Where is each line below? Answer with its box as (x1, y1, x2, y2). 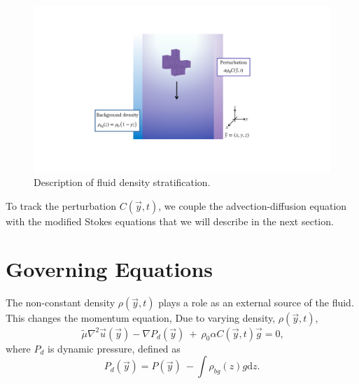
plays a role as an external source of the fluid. (158, 295, 354, 310)
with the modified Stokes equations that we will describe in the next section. (6, 213, 334, 228)
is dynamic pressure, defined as (48, 341, 181, 355)
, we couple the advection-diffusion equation (158, 198, 347, 213)
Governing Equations (6, 255, 213, 283)
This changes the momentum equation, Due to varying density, (6, 311, 276, 325)
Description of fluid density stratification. (34, 175, 211, 190)
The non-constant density (6, 295, 115, 310)
